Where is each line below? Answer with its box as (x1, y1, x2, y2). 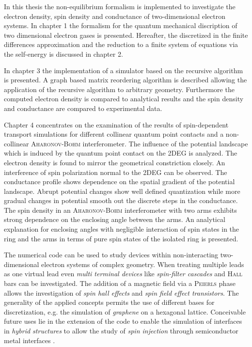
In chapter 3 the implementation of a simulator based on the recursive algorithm (4, 65, 243, 75)
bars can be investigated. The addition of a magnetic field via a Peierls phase (4, 278, 236, 288)
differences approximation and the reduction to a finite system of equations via (4, 39, 238, 49)
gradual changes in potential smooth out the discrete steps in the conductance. (4, 195, 238, 205)
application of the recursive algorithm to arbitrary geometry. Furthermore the (4, 84, 235, 94)
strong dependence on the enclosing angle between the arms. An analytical (4, 214, 225, 224)
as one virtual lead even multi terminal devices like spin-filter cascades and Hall (4, 268, 242, 279)
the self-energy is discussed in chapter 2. (4, 48, 123, 59)
